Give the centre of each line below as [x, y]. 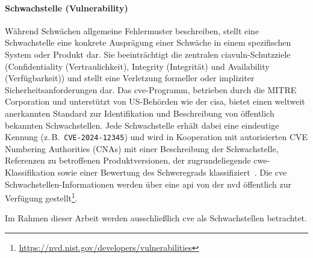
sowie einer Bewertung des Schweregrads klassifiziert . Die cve [172, 172]
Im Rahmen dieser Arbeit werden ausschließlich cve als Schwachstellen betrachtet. [156, 218]
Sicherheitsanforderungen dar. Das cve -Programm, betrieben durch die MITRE [151, 89]
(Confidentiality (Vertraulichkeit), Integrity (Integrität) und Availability [137, 66]
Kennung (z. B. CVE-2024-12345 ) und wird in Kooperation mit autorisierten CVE [156, 137]
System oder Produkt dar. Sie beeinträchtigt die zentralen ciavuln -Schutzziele [148, 54]
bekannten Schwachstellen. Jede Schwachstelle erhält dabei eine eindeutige [142, 125]
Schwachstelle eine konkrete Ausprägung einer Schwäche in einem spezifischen [148, 42]
